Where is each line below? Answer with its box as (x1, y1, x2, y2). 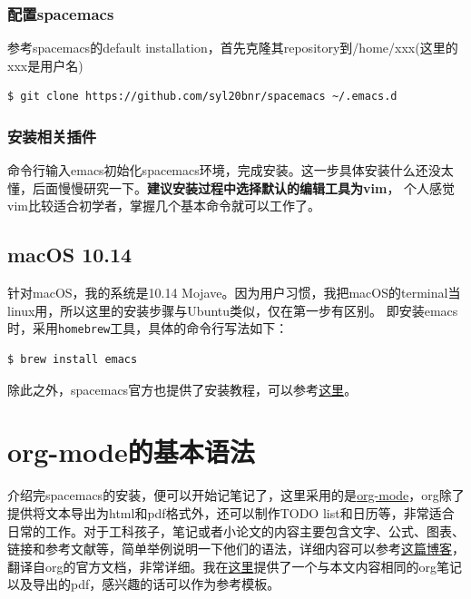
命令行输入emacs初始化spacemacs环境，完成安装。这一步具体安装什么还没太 (7, 161, 454, 180)
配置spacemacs (7, 2, 114, 25)
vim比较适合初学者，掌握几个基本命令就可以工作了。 (7, 196, 320, 215)
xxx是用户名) (7, 55, 83, 74)
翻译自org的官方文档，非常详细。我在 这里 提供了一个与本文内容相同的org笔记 (7, 556, 462, 575)
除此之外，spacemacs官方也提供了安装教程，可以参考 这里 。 (7, 379, 358, 398)
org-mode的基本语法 (7, 433, 255, 470)
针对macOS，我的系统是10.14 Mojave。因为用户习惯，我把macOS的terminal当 (7, 283, 461, 302)
